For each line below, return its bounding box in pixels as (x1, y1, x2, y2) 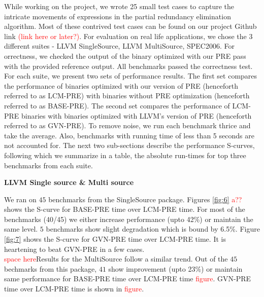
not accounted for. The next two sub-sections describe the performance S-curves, (4, 140, 255, 151)
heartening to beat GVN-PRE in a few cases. (4, 243, 145, 254)
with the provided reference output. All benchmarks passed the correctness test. (4, 60, 253, 71)
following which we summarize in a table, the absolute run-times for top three (4, 150, 246, 160)
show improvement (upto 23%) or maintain (108, 263, 243, 274)
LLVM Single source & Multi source (4, 177, 134, 188)
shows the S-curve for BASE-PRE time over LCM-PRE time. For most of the (4, 204, 245, 214)
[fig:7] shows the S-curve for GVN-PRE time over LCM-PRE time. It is (4, 234, 226, 244)
